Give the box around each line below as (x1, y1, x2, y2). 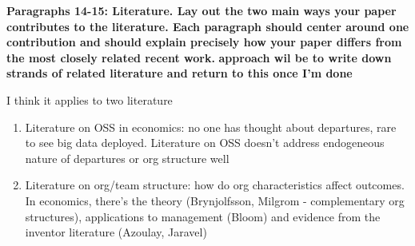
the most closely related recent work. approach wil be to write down (6, 49, 392, 65)
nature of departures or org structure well (25, 149, 229, 166)
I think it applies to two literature (6, 91, 173, 108)
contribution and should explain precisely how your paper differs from (6, 34, 402, 50)
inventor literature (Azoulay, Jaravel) (25, 224, 207, 240)
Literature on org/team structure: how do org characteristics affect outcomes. (25, 177, 405, 193)
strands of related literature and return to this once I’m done (6, 65, 353, 81)
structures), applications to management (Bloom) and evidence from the (25, 208, 381, 224)
